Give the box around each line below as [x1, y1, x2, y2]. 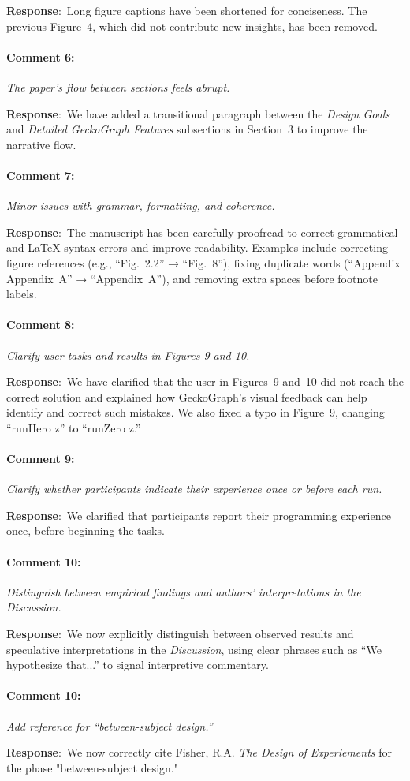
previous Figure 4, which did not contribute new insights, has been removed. [6, 17, 378, 34]
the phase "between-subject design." [6, 759, 178, 775]
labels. [6, 286, 37, 302]
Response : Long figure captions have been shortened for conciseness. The [6, 2, 367, 18]
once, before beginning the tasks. [6, 522, 165, 539]
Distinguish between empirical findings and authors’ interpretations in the [6, 583, 361, 600]
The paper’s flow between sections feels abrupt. [6, 78, 230, 95]
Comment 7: [6, 166, 75, 183]
